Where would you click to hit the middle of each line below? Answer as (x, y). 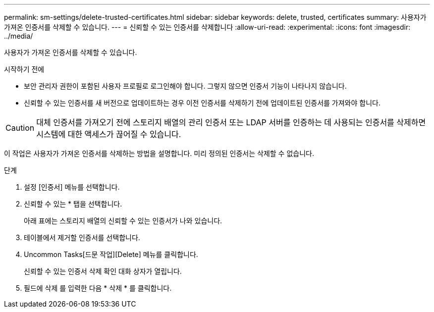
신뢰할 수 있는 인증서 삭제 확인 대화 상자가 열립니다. (103, 271)
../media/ (19, 36)
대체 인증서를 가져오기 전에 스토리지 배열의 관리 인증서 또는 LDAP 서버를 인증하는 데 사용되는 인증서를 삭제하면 (231, 122)
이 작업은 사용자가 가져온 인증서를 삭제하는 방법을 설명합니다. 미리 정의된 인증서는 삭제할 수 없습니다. (159, 153)
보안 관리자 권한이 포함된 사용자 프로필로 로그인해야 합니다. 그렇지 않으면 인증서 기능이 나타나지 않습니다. (185, 86)
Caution (20, 128)
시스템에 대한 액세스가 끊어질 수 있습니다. (109, 134)
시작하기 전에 (24, 69)
